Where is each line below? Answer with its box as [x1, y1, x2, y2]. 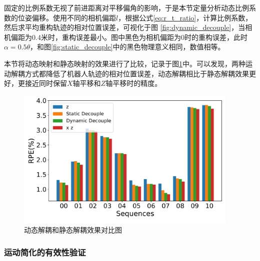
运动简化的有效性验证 [4, 246, 86, 258]
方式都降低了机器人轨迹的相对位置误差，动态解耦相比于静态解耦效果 [24, 68, 249, 78]
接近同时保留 [24, 78, 67, 88]
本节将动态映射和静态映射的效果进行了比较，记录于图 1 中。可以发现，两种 [4, 58, 245, 68]
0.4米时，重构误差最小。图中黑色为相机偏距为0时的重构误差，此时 [31, 31, 247, 42]
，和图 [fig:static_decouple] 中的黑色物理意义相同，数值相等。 [30, 41, 225, 52]
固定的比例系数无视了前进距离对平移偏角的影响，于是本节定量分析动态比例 [4, 2, 249, 12]
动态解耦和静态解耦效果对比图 [24, 225, 122, 235]
